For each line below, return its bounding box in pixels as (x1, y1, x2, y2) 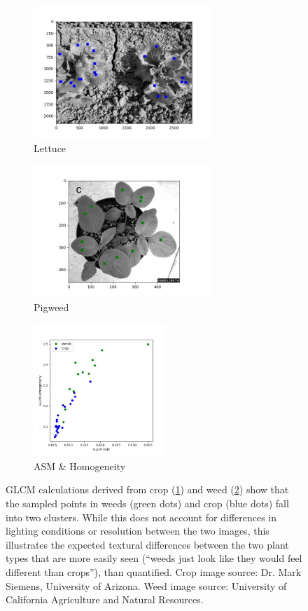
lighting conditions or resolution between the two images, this (6, 523, 269, 538)
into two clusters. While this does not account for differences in (6, 509, 277, 524)
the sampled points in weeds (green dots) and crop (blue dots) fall (6, 496, 289, 511)
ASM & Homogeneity (34, 458, 126, 473)
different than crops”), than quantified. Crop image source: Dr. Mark (6, 565, 302, 579)
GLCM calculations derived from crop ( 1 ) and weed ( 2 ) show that (6, 482, 289, 497)
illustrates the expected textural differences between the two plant (6, 537, 289, 551)
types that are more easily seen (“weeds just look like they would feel (6, 551, 302, 565)
